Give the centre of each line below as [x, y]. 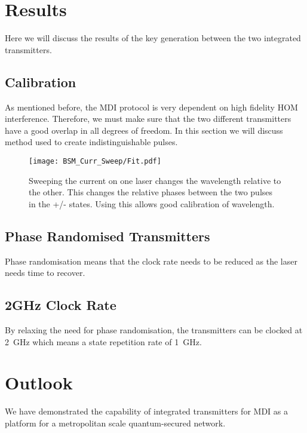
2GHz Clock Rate [61, 305]
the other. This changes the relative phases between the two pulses [151, 192]
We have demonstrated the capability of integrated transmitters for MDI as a [146, 411]
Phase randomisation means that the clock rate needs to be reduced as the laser [151, 261]
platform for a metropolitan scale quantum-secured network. [115, 423]
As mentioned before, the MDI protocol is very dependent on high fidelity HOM [151, 107]
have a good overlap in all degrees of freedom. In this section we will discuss [144, 130]
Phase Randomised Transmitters [108, 236]
